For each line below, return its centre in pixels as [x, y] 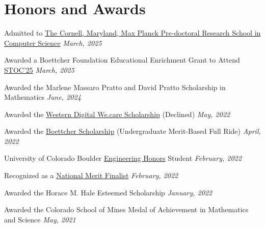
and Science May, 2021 [40, 219]
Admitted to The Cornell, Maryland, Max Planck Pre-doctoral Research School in [132, 33]
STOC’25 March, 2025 [39, 69]
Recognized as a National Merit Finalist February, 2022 [91, 175]
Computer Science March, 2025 [53, 42]
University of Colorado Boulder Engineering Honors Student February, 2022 [123, 158]
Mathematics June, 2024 [43, 97]
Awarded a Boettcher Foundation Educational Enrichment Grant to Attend [122, 60]
